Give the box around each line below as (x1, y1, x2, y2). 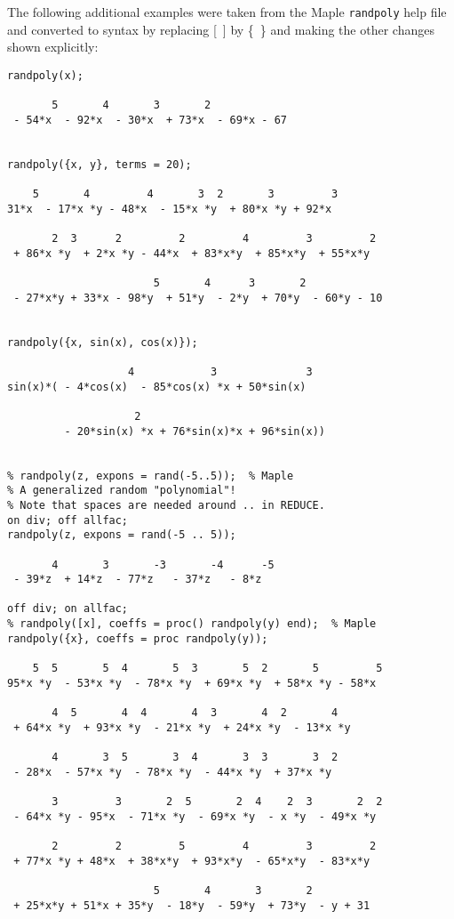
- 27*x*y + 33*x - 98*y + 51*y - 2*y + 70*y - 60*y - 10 (13, 291, 383, 304)
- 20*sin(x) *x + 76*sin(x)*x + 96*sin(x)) (64, 424, 325, 438)
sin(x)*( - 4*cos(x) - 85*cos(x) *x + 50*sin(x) (7, 380, 307, 393)
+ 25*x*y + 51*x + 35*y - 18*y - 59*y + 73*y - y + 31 (13, 899, 370, 912)
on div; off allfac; (7, 513, 129, 527)
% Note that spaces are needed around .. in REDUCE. (7, 498, 325, 512)
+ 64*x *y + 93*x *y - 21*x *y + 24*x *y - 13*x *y (13, 721, 351, 734)
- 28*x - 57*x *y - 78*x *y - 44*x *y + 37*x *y (13, 765, 332, 778)
